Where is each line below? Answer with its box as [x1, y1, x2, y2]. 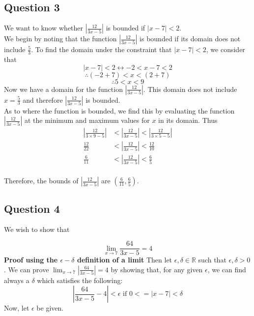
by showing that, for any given [111, 264, 203, 274]
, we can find [207, 264, 246, 274]
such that [198, 255, 226, 265]
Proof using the [4, 255, 58, 265]
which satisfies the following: [37, 275, 123, 285]
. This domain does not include [143, 84, 237, 94]
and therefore [23, 94, 63, 105]
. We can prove [4, 264, 49, 274]
